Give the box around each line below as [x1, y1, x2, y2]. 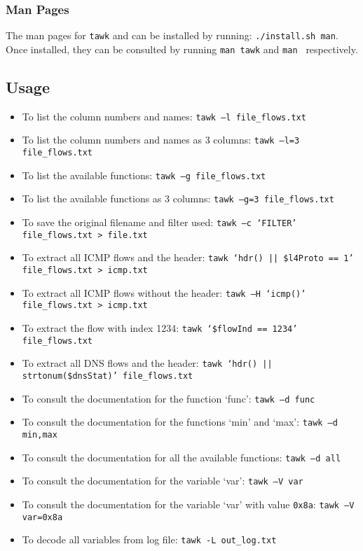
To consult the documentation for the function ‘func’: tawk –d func [22, 391, 315, 405]
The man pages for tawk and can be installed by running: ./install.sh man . [6, 28, 338, 43]
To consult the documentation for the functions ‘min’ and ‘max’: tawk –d [22, 414, 338, 429]
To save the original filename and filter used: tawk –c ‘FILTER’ [22, 215, 297, 230]
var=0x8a [22, 512, 63, 522]
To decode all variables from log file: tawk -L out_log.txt [22, 532, 277, 547]
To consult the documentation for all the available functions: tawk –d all [22, 449, 341, 464]
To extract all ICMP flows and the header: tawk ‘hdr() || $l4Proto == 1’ [22, 250, 354, 265]
